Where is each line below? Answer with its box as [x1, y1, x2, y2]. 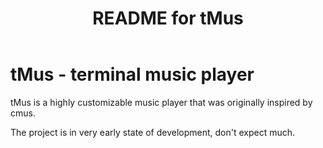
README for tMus [92, 7, 244, 30]
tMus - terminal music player [10, 63, 255, 86]
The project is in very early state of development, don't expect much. [10, 126, 296, 138]
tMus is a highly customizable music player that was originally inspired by [10, 96, 313, 108]
